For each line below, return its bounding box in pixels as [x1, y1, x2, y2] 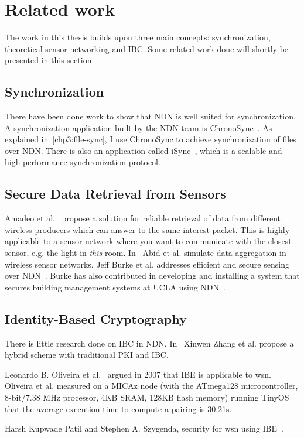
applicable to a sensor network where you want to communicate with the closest [5, 235, 292, 247]
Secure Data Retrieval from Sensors [5, 184, 226, 203]
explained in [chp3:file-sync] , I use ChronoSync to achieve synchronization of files [5, 133, 296, 145]
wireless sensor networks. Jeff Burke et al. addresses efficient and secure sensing [5, 258, 289, 270]
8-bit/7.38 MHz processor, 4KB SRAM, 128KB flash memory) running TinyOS [5, 391, 289, 403]
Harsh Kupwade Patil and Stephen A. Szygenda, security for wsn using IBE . [5, 422, 283, 434]
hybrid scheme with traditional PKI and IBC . [5, 348, 169, 361]
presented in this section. [5, 54, 94, 66]
